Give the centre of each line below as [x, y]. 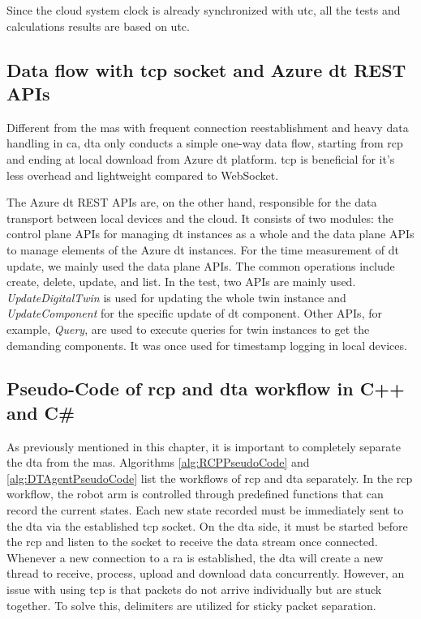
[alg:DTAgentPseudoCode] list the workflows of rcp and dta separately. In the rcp [210, 478]
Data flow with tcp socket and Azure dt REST [206, 69]
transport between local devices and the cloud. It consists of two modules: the [200, 218]
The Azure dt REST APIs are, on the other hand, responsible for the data [192, 202]
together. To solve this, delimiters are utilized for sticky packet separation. [191, 605]
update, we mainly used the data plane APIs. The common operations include [201, 265]
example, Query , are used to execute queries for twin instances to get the [188, 329]
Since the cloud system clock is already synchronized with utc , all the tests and [204, 10]
